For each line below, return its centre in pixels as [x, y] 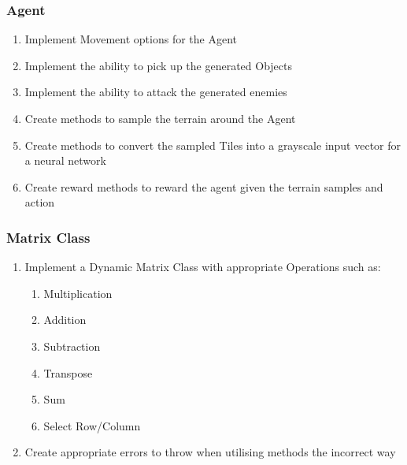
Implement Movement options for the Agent [131, 39]
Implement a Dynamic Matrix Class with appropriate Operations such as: [203, 267]
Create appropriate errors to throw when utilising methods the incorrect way [210, 452]
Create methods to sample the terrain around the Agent [160, 118]
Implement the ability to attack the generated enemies [156, 92]
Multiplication [78, 293]
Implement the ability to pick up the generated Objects [159, 65]
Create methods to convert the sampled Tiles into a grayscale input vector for [213, 145]
